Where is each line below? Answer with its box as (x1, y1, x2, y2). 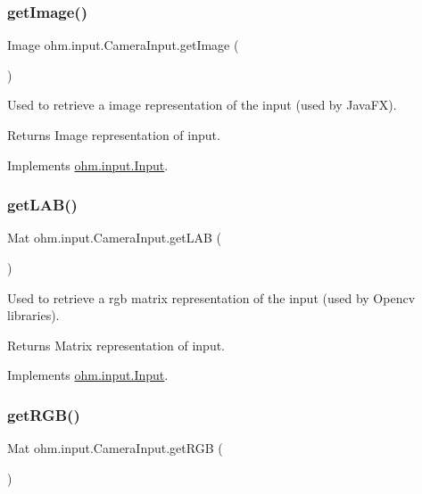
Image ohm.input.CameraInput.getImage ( (7, 36, 239, 54)
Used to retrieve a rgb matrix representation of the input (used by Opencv (7, 288, 416, 307)
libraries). (7, 306, 60, 325)
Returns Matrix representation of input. (7, 335, 226, 354)
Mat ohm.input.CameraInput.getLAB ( (7, 228, 222, 247)
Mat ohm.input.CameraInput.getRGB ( (7, 439, 223, 457)
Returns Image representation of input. (7, 126, 220, 144)
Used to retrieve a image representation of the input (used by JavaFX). (7, 95, 397, 114)
